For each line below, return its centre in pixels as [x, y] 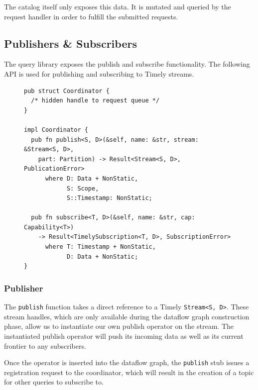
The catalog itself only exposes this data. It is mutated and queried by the [118, 6]
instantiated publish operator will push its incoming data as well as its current [124, 336]
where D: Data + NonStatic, [92, 178]
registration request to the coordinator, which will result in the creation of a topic [129, 372]
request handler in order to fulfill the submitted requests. [91, 16]
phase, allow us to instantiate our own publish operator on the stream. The [119, 326]
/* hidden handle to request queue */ [95, 101]
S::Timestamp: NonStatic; [109, 198]
